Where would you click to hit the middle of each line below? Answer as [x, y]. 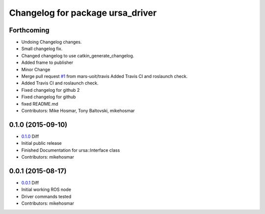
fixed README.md [40, 104]
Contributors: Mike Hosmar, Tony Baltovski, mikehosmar [78, 110]
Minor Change [36, 69]
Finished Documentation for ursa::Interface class [71, 150]
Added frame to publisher [47, 63]
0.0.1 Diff [30, 183]
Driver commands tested [46, 196]
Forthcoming [29, 30]
